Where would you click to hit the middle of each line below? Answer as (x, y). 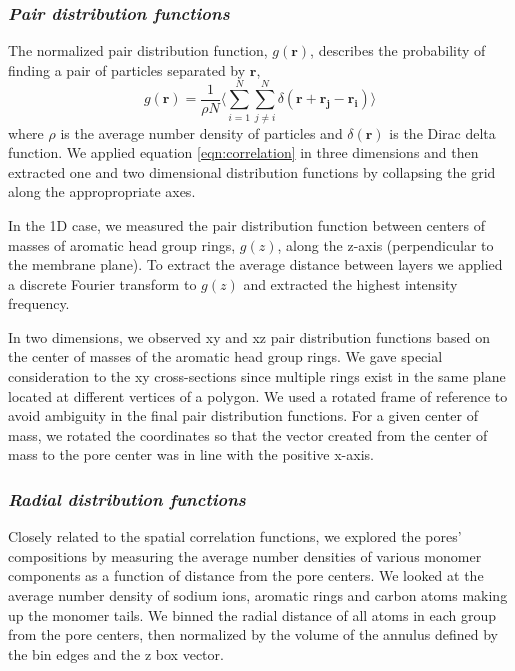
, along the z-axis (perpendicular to (385, 244)
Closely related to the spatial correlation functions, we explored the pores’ (235, 536)
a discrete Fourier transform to (102, 283)
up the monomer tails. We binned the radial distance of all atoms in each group (252, 614)
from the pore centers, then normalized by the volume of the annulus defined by (253, 634)
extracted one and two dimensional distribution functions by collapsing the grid (252, 171)
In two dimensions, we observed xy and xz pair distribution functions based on (249, 336)
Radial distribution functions (127, 498)
